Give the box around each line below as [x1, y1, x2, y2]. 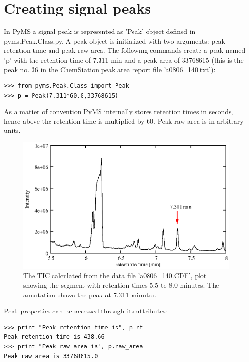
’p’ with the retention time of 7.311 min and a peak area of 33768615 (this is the [4, 54, 244, 65]
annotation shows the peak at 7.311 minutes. [23, 289, 157, 299]
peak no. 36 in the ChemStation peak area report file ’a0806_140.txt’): [4, 64, 216, 74]
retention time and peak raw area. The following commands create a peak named [4, 45, 246, 55]
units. [4, 125, 21, 135]
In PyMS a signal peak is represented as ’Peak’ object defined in [4, 26, 196, 36]
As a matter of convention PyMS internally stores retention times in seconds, [4, 106, 233, 116]
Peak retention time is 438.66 [4, 333, 105, 341]
